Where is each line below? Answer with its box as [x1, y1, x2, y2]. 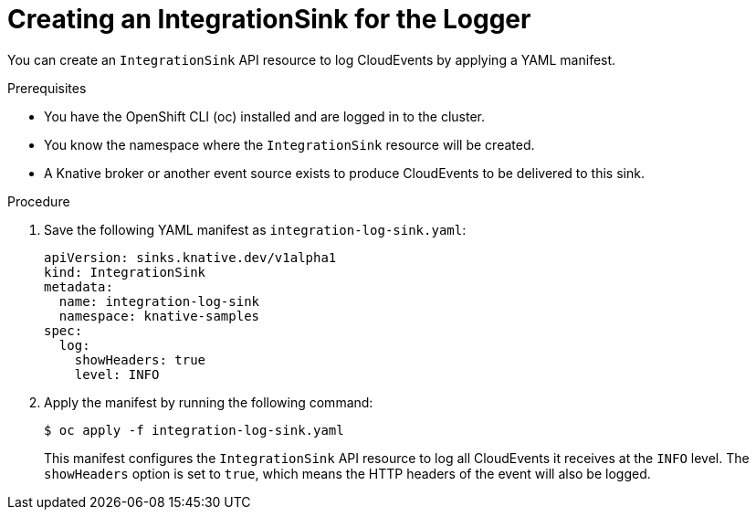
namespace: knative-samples [58, 308, 260, 323]
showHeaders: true [74, 352, 206, 367]
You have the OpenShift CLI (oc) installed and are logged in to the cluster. [44, 108, 485, 124]
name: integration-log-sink [58, 293, 260, 309]
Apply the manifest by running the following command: [44, 394, 373, 410]
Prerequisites [7, 79, 87, 96]
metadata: [44, 279, 113, 294]
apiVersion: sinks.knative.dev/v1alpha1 [44, 249, 337, 265]
